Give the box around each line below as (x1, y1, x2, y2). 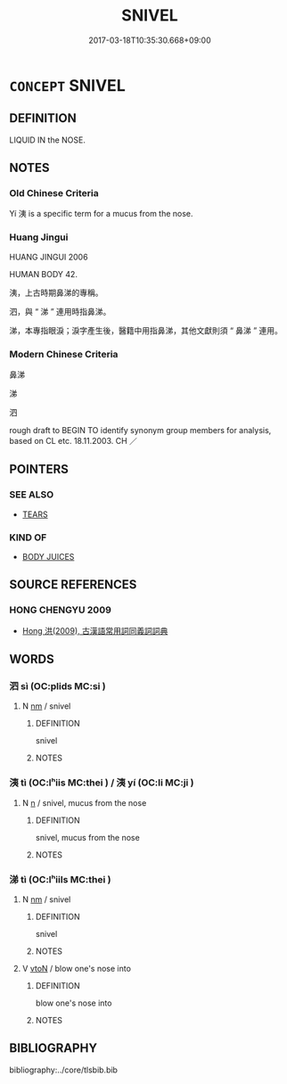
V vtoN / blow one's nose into (21, 963, 132, 973)
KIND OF (9, 531, 47, 544)
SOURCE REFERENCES (9, 577, 137, 593)
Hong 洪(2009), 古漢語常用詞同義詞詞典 (21, 625, 168, 636)
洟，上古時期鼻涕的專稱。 (9, 287, 103, 298)
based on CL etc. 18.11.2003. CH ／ (9, 436, 138, 447)
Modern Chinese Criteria (9, 348, 119, 360)
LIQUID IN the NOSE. (9, 135, 86, 145)
